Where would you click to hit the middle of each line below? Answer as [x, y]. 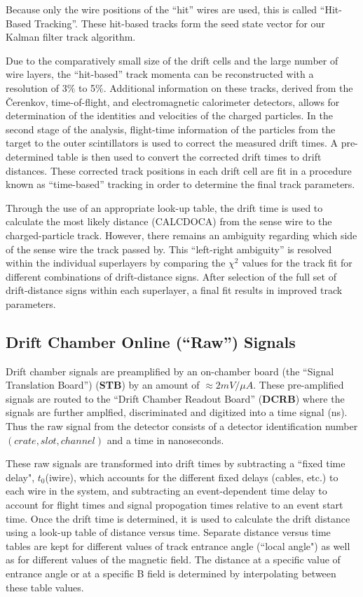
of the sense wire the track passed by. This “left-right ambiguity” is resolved [169, 249]
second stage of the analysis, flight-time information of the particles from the [171, 129]
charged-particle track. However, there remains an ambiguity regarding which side [181, 235]
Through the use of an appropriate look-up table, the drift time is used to [164, 207]
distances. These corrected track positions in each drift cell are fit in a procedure [179, 170]
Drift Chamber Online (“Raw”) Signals [151, 341]
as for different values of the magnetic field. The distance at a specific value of [173, 559]
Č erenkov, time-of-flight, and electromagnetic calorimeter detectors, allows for [173, 101]
